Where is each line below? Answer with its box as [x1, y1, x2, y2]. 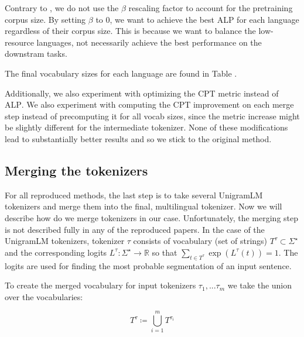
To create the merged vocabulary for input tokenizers [5, 279, 196, 291]
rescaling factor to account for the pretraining [128, 2, 293, 13]
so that [152, 246, 177, 258]
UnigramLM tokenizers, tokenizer [5, 235, 125, 247]
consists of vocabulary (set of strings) [133, 235, 268, 247]
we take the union [227, 279, 292, 291]
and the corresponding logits [5, 246, 107, 258]
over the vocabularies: [5, 290, 83, 302]
